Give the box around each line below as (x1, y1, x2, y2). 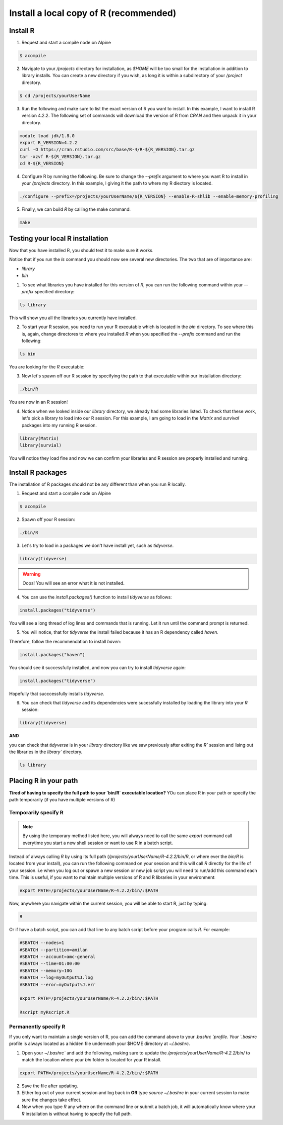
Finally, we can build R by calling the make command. (21, 206, 131, 212)
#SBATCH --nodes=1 (19, 940, 64, 946)
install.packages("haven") (19, 652, 85, 657)
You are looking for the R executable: (9, 364, 85, 370)
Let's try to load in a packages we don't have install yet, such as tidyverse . (21, 542, 174, 549)
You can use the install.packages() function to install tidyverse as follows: (21, 594, 172, 600)
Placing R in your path (9, 777, 78, 785)
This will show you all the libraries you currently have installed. (9, 315, 137, 321)
